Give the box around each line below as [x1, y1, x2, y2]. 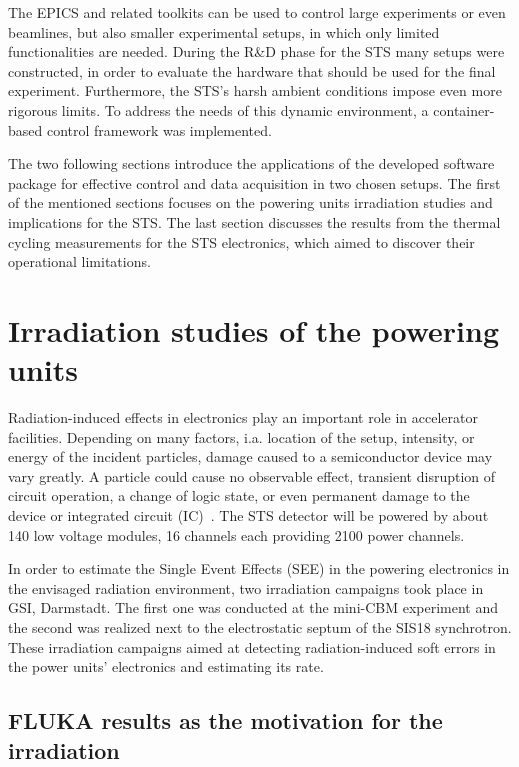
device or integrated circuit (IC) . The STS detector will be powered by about [8, 505, 489, 525]
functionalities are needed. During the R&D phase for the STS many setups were [8, 41, 505, 62]
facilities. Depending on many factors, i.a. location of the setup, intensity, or [8, 426, 475, 447]
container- [433, 99, 495, 120]
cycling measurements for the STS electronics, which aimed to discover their [8, 231, 475, 252]
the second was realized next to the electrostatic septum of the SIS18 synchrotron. [8, 616, 512, 637]
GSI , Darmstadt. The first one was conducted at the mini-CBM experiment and [8, 597, 499, 618]
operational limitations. [8, 251, 151, 272]
